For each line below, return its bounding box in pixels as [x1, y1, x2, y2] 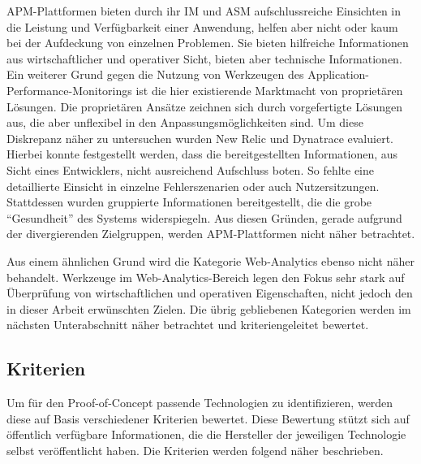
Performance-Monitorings [6, 81, 132, 98]
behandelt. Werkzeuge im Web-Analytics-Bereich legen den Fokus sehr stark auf [6, 268, 405, 285]
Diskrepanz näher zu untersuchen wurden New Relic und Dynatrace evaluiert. [6, 129, 393, 146]
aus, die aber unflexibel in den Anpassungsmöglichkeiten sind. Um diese [6, 114, 363, 131]
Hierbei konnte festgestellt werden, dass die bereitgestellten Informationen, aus [6, 145, 398, 163]
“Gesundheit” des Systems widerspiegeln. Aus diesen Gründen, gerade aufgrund [6, 209, 402, 226]
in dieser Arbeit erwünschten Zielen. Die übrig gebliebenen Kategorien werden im [6, 300, 411, 317]
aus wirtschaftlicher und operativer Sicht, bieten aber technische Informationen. [6, 50, 402, 67]
